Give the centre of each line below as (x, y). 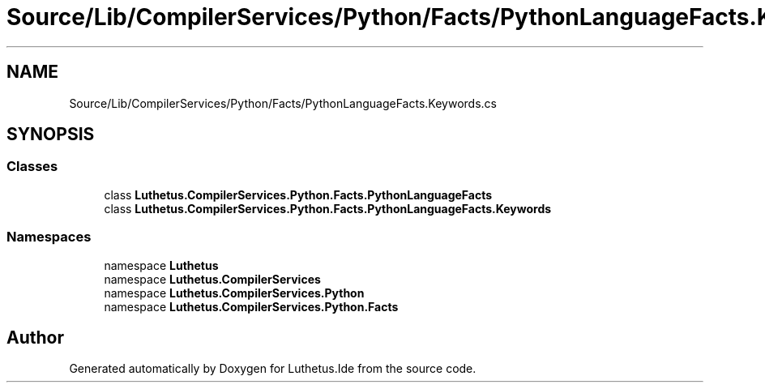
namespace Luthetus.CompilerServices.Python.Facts (251, 306)
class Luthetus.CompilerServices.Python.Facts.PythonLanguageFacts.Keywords (328, 208)
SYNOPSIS (51, 135)
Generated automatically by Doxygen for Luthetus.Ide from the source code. (273, 369)
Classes (32, 167)
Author (35, 337)
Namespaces (49, 237)
